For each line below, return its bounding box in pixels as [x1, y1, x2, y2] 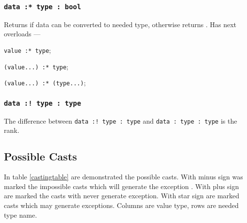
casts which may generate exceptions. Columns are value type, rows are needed [4, 200, 239, 210]
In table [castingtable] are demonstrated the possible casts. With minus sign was [4, 172, 243, 182]
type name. [4, 209, 37, 220]
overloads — [4, 29, 41, 39]
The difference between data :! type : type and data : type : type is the [4, 115, 237, 126]
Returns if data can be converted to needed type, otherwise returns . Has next [4, 19, 237, 29]
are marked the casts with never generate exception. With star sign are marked [4, 191, 240, 201]
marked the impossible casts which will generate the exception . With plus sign [4, 181, 239, 191]
